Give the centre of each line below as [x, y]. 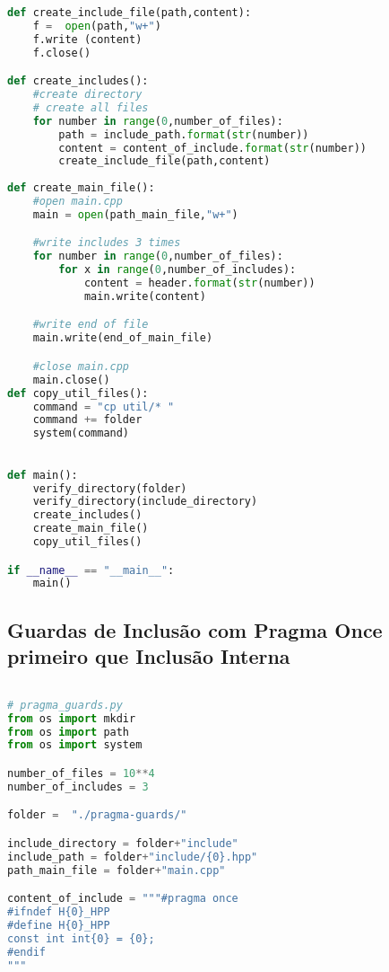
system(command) [81, 433]
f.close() [62, 53]
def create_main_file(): [81, 188]
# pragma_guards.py [65, 705]
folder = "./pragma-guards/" [97, 815]
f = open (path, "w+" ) [97, 26]
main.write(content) [145, 296]
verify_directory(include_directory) [145, 502]
